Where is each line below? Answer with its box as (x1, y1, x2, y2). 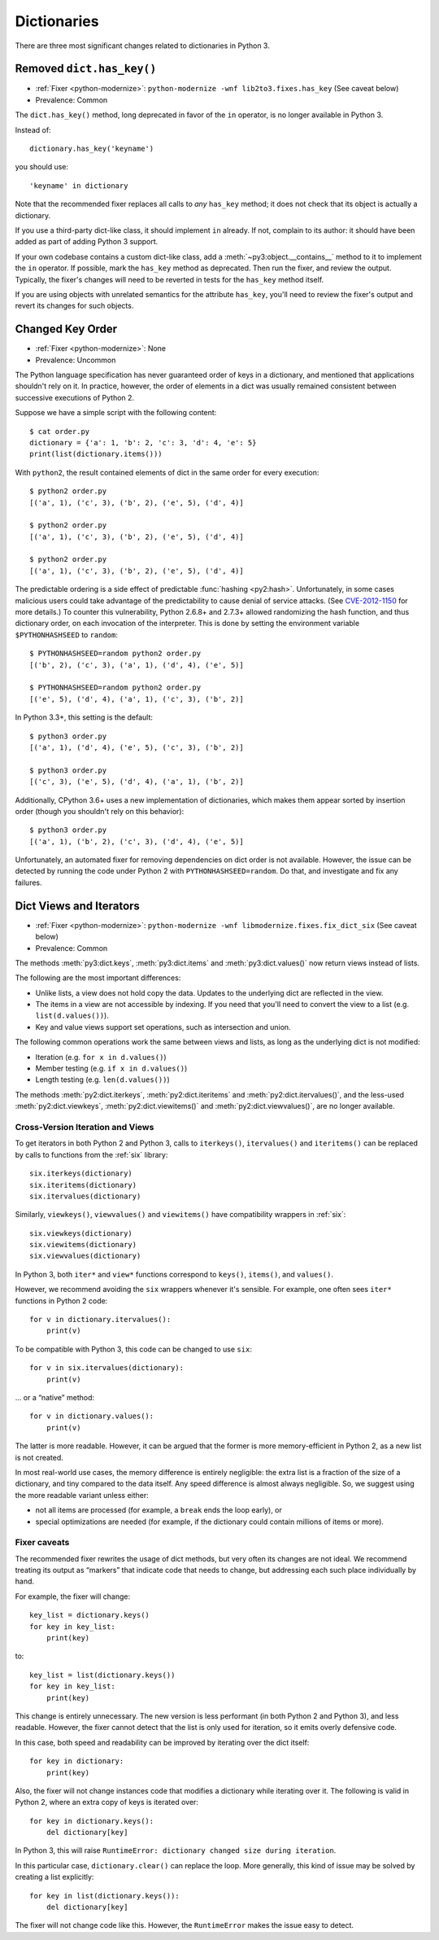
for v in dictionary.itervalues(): (29, 1315, 172, 1325)
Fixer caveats (15, 1537, 70, 1548)
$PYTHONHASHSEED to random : (15, 629, 118, 639)
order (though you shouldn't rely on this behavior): (15, 806, 185, 816)
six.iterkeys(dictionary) (29, 1169, 133, 1178)
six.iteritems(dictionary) (29, 1180, 137, 1189)
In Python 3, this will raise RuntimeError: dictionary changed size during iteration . (15, 1846, 337, 1855)
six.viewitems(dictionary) (29, 1240, 137, 1250)
